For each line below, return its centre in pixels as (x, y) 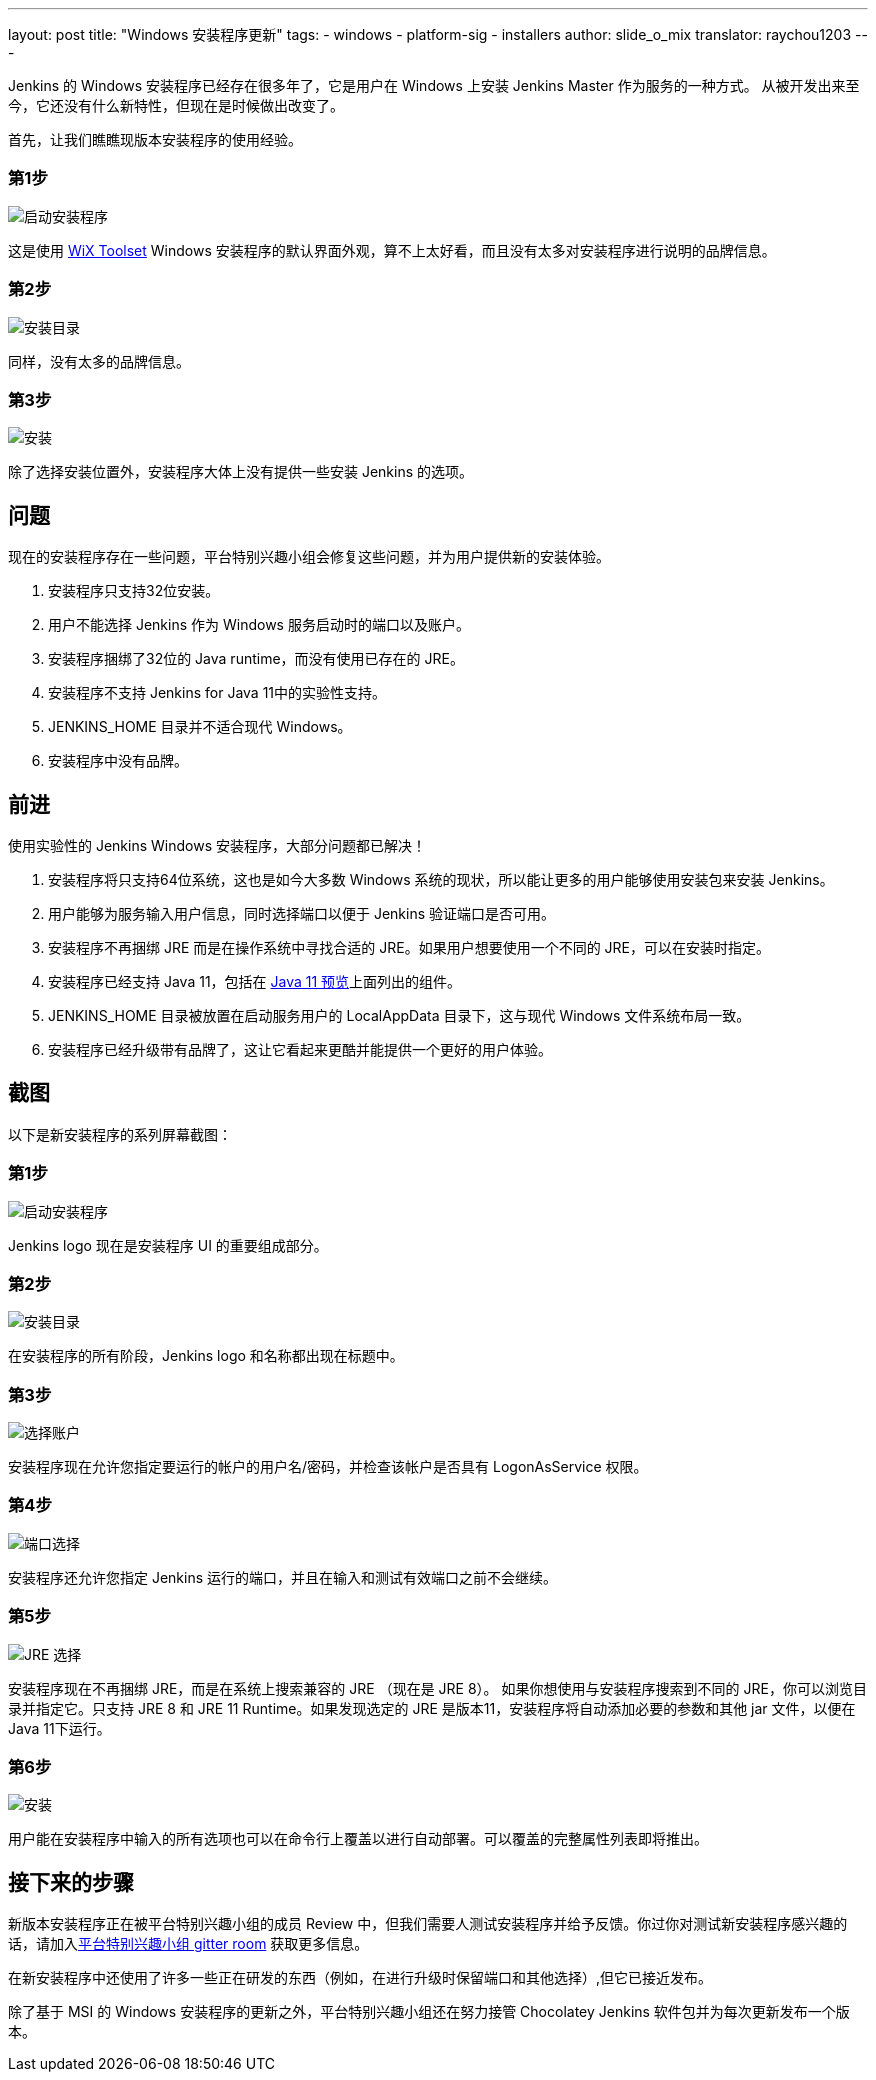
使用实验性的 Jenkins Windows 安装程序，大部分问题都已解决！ (217, 845)
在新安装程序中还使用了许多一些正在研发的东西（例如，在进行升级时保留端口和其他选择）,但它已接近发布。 (360, 1978)
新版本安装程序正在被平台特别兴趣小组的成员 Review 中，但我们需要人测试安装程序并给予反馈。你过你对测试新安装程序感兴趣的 (428, 1924)
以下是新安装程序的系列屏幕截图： (120, 1134)
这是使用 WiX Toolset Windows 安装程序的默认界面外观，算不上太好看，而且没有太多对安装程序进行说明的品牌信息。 (392, 250)
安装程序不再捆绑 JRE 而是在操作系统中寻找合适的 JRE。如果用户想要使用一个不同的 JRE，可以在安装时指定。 (409, 947)
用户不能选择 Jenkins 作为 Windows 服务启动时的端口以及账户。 (259, 625)
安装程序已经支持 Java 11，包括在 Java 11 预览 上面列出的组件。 (255, 981)
